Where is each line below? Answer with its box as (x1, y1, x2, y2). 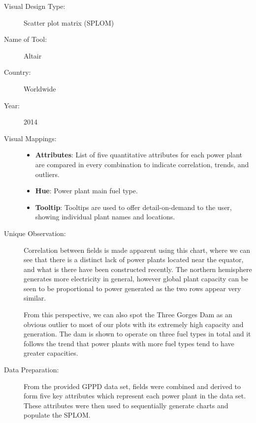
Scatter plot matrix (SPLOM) (24, 17, 114, 28)
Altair (24, 50, 42, 60)
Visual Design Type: (4, 1, 65, 11)
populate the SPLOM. (24, 410, 91, 420)
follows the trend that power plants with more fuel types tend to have (24, 338, 234, 348)
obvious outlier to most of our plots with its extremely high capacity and (24, 319, 244, 329)
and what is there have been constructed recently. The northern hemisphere (24, 264, 252, 274)
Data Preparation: (4, 364, 59, 375)
